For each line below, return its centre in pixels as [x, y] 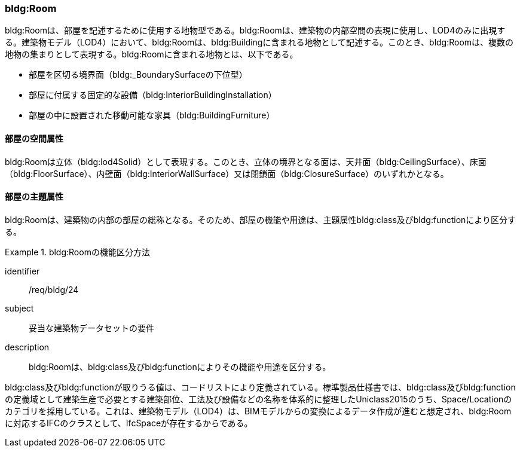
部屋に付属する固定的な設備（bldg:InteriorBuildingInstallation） [153, 95]
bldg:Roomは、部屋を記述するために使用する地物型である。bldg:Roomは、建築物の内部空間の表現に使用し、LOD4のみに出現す [255, 30]
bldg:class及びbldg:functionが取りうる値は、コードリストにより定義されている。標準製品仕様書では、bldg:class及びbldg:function [260, 387]
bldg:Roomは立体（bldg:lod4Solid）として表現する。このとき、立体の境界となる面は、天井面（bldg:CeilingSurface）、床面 [246, 161]
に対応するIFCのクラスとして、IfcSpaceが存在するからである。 [129, 423]
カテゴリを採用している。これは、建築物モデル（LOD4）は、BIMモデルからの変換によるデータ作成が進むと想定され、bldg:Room [258, 411]
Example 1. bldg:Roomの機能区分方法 [77, 252]
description [27, 347]
